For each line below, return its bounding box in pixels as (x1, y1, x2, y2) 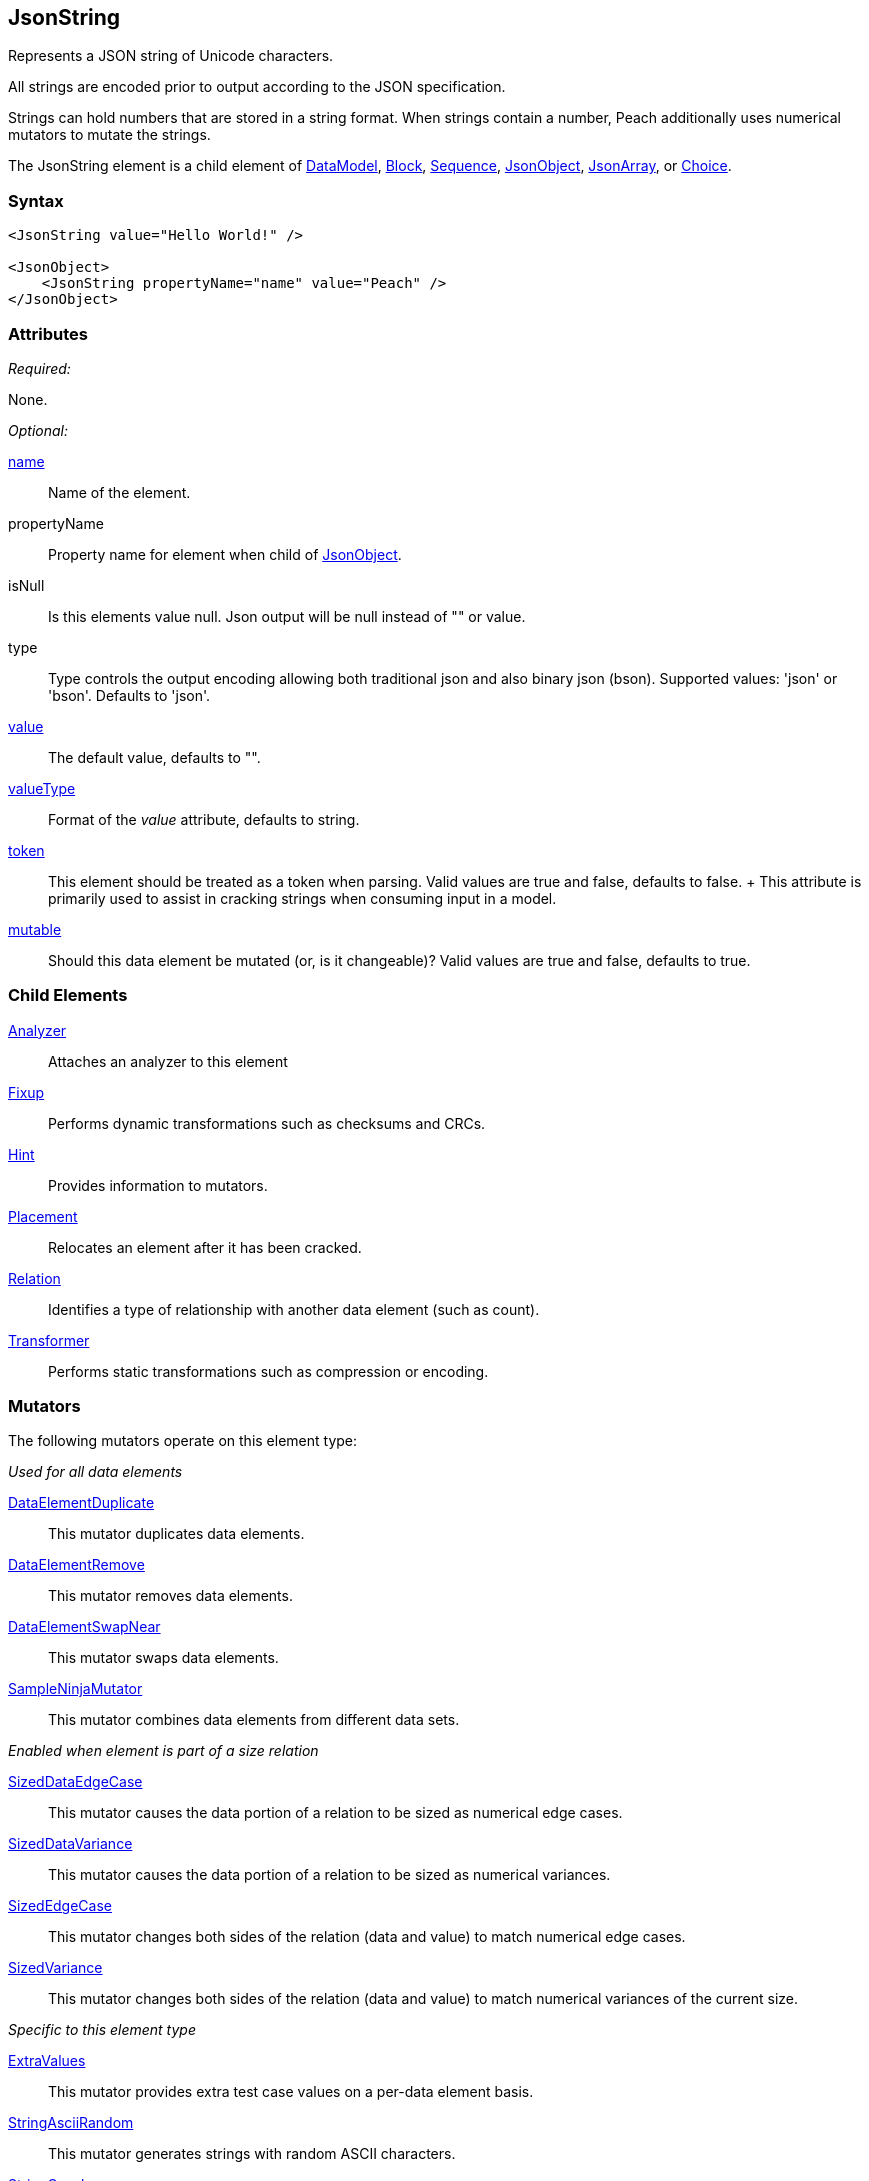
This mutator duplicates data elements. (48, 1525, 305, 1543)
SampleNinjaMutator (8, 1680, 143, 1698)
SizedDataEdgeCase (8, 1773, 143, 1791)
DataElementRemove (8, 1556, 145, 1574)
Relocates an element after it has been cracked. (48, 1238, 362, 1256)
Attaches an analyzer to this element (48, 1052, 288, 1070)
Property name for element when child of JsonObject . (48, 545, 402, 563)
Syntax (8, 190, 64, 211)
